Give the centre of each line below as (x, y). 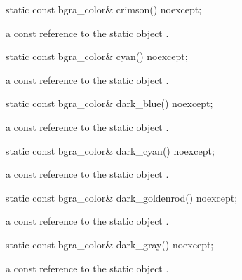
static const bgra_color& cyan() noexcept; (97, 56)
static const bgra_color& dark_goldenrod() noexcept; (122, 197)
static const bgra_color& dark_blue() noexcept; (109, 103)
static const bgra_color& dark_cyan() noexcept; (110, 150)
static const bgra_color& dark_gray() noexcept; (110, 244)
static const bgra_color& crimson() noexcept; (104, 9)
